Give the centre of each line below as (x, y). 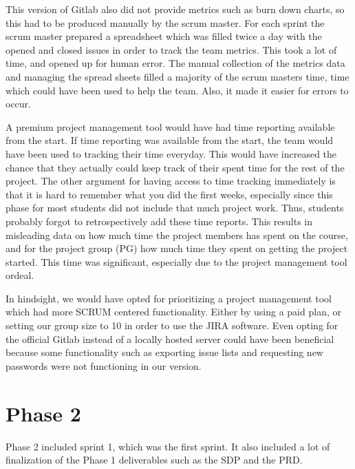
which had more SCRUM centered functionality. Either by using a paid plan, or (173, 312)
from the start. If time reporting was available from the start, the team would (170, 140)
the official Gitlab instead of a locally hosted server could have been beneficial (170, 338)
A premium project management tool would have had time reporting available (170, 126)
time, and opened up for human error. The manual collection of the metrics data (175, 63)
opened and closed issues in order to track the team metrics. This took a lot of (171, 49)
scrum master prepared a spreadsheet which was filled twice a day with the (164, 36)
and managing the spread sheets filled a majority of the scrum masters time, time (177, 76)
